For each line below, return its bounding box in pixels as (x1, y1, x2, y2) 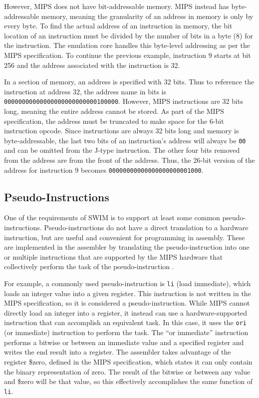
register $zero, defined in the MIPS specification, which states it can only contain (4, 356, 253, 367)
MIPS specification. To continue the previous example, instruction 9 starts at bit (4, 49, 251, 60)
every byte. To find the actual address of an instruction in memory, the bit (4, 20, 233, 31)
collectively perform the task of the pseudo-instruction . (4, 261, 174, 272)
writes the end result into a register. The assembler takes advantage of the (4, 347, 231, 357)
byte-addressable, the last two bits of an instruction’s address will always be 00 (4, 135, 246, 145)
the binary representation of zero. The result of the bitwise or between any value (4, 366, 251, 377)
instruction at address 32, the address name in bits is (4, 86, 166, 96)
